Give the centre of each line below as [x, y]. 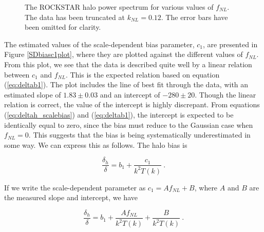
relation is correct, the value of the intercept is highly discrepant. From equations [132, 104]
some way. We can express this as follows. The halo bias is [96, 144]
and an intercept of [130, 94]
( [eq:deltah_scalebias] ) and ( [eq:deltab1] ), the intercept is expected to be [119, 114]
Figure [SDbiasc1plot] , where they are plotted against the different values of [124, 54]
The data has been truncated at [75, 17]
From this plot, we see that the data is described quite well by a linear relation [128, 64]
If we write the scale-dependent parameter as [75, 187]
